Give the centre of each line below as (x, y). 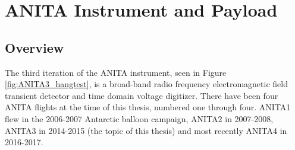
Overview (34, 47)
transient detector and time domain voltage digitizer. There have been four (142, 95)
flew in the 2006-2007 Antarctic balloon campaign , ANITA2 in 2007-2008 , (139, 118)
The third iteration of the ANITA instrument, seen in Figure (116, 72)
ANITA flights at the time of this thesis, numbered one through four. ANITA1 (148, 107)
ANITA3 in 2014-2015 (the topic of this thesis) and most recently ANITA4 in (146, 130)
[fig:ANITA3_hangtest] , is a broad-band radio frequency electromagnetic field (146, 84)
